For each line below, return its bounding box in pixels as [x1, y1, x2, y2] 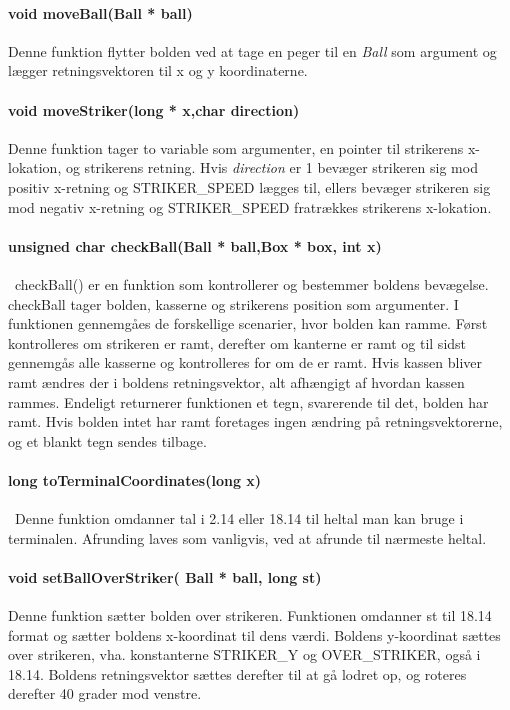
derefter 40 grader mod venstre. [8, 683, 202, 704]
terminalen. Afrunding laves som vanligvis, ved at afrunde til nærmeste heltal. [8, 527, 487, 548]
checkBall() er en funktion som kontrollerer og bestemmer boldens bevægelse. [14, 273, 489, 294]
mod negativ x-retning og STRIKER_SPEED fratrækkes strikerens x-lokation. [8, 196, 492, 217]
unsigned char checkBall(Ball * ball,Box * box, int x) [8, 235, 382, 256]
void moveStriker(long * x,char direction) [8, 99, 300, 120]
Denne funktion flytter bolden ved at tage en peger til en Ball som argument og [8, 40, 497, 61]
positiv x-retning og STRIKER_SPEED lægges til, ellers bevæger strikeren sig [8, 176, 491, 197]
